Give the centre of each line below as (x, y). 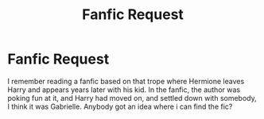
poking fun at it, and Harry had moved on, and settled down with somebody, (132, 98)
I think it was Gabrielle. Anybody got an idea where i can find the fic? (120, 106)
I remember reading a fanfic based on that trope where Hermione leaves (126, 81)
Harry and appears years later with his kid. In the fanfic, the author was (124, 90)
